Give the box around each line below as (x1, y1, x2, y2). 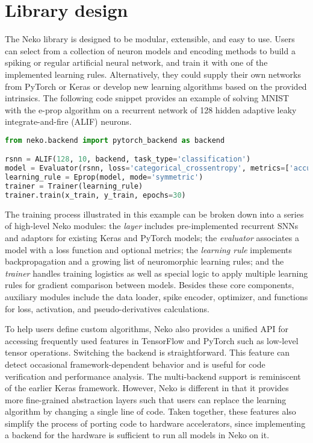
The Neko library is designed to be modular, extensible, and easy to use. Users (5, 33, 295, 45)
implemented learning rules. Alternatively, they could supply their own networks (5, 68, 302, 80)
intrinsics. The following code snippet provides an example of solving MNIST (5, 92, 290, 104)
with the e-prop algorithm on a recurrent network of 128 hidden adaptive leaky (5, 103, 297, 116)
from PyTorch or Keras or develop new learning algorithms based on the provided (5, 80, 307, 92)
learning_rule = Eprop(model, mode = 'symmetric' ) (5, 173, 203, 182)
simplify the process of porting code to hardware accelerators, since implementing (5, 416, 306, 429)
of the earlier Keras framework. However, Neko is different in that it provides (5, 382, 289, 394)
